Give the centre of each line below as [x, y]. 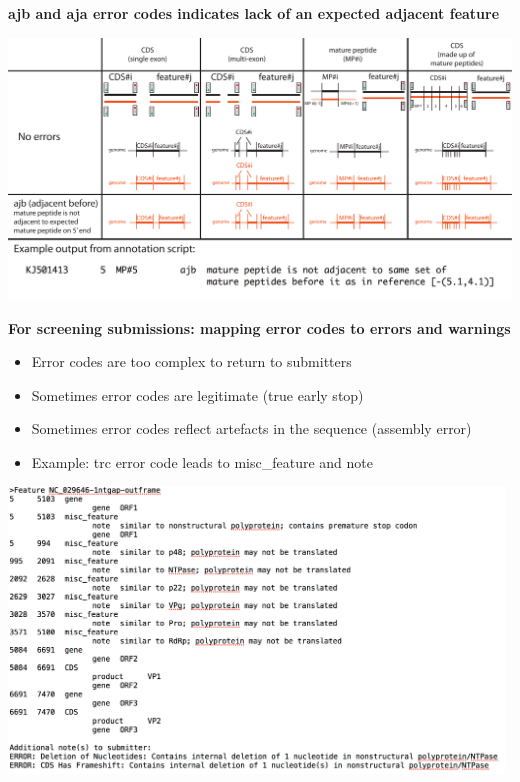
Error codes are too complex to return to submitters [191, 361]
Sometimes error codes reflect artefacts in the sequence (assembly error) [251, 428]
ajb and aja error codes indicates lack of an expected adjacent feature [254, 13]
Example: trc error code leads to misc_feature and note [202, 461]
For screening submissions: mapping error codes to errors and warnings [259, 327]
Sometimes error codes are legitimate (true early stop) [197, 394]
